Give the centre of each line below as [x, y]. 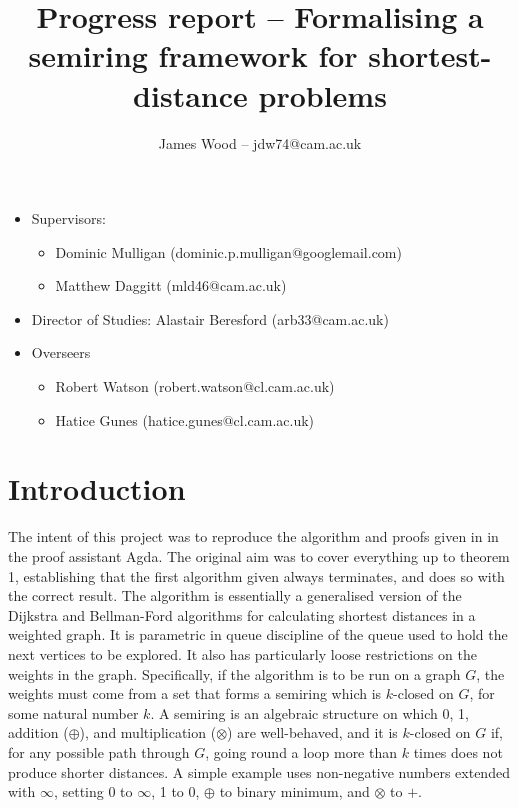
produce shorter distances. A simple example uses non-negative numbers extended [259, 771]
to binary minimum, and [294, 791]
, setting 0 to [93, 791]
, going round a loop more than [301, 751]
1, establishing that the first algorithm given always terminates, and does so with [256, 575]
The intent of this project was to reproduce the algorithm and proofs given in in [253, 536]
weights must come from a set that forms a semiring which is [195, 693]
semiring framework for [193, 55]
